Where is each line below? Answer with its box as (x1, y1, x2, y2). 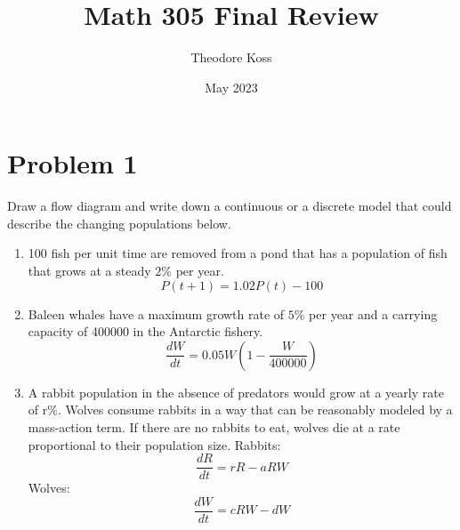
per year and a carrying (309, 304, 438, 323)
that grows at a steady (28, 261, 151, 280)
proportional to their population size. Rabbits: (28, 435, 281, 454)
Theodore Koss (190, 48, 272, 67)
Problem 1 (7, 145, 138, 181)
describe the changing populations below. (7, 213, 231, 232)
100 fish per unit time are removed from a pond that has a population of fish (28, 244, 448, 262)
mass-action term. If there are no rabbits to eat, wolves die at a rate (28, 418, 400, 436)
